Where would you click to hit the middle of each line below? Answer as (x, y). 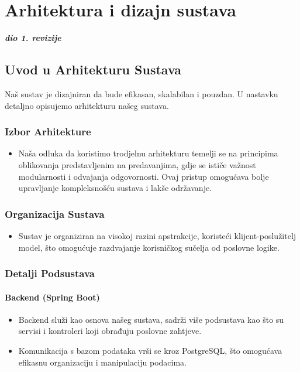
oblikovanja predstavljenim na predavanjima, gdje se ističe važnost (137, 164)
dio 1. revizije (33, 38)
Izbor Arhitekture (48, 132)
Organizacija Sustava (55, 214)
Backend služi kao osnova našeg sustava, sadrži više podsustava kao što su (151, 319)
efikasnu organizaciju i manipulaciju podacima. (102, 362)
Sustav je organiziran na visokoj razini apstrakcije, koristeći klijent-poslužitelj (157, 235)
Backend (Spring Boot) (52, 297)
